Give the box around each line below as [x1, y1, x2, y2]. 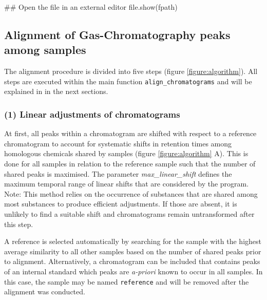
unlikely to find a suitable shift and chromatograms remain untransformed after [4, 209, 255, 219]
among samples [4, 42, 86, 58]
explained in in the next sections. [4, 86, 108, 97]
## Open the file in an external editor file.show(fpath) [4, 2, 178, 12]
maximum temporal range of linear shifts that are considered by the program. [4, 178, 249, 189]
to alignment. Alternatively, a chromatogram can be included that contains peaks [4, 256, 260, 267]
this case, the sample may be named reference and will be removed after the [4, 276, 249, 287]
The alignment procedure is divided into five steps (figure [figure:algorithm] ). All [4, 66, 258, 77]
